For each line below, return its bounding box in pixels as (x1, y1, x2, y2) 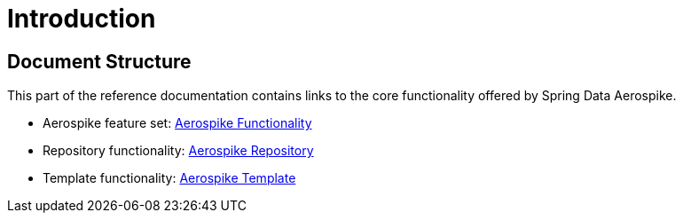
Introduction (7, 4, 156, 34)
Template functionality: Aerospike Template (43, 170, 296, 186)
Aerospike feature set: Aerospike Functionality (43, 115, 312, 131)
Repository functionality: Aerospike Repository (43, 143, 314, 159)
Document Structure (7, 50, 192, 73)
